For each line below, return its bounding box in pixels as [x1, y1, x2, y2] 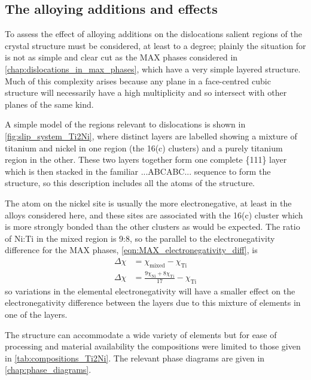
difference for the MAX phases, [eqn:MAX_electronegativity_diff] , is [5, 244, 258, 256]
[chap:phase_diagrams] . [5, 363, 92, 376]
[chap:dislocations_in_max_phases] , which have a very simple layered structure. [5, 62, 301, 75]
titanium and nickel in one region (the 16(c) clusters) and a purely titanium [5, 141, 283, 154]
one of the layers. [5, 308, 68, 320]
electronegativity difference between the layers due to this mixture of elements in [5, 296, 301, 309]
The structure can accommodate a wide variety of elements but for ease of [5, 328, 277, 341]
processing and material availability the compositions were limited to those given [5, 340, 301, 352]
